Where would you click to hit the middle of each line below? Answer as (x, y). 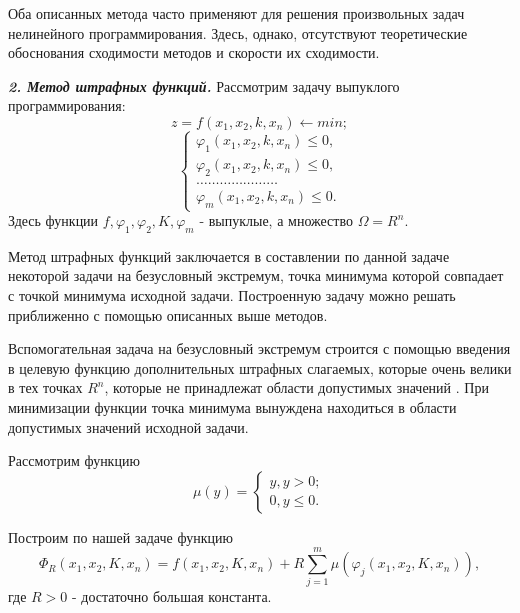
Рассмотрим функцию (74, 460)
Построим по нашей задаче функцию (120, 536)
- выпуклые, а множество (276, 220)
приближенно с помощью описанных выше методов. (168, 314)
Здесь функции (53, 220)
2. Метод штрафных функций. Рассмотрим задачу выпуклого (204, 85)
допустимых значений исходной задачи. (128, 426)
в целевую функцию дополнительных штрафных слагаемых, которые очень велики (260, 367)
